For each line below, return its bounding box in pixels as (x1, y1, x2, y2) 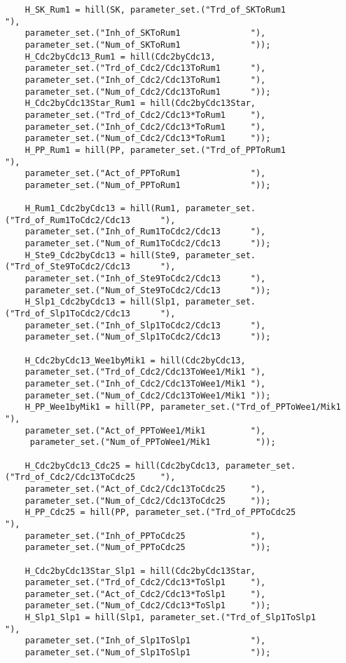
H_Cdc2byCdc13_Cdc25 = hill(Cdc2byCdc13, (25, 460, 221, 471)
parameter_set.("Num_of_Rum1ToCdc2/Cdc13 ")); (25, 239, 271, 249)
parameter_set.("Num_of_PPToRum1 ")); (25, 180, 271, 190)
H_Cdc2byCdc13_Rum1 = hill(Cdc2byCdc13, (25, 51, 216, 62)
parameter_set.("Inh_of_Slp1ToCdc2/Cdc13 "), (25, 320, 266, 330)
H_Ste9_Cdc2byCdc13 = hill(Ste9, (25, 250, 181, 260)
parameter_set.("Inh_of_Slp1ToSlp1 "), (25, 636, 266, 646)
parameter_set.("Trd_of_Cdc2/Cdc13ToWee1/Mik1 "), (25, 367, 266, 377)
